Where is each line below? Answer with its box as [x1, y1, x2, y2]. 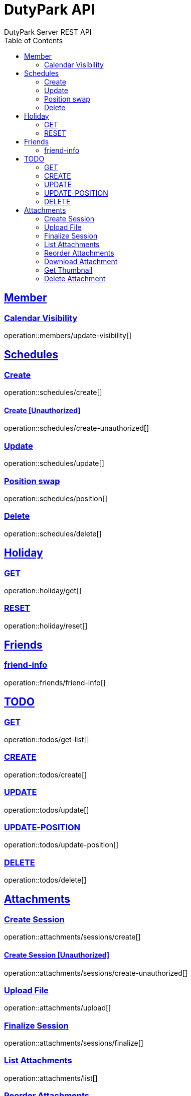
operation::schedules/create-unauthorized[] [4, 424, 149, 433]
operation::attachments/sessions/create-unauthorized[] [4, 968, 188, 977]
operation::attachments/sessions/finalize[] [4, 1039, 143, 1047]
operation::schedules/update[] [4, 459, 104, 468]
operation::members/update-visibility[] [4, 331, 132, 340]
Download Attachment [44, 257, 118, 266]
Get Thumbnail [44, 265, 93, 274]
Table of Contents [4, 36, 63, 45]
